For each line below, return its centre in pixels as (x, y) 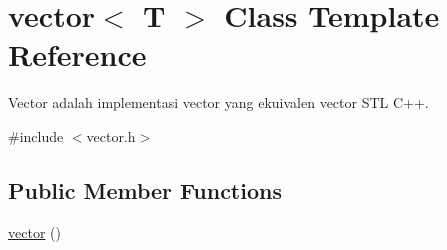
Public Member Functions (145, 189)
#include (36, 135)
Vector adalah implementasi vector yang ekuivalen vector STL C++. (218, 102)
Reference (77, 54)
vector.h (111, 135)
